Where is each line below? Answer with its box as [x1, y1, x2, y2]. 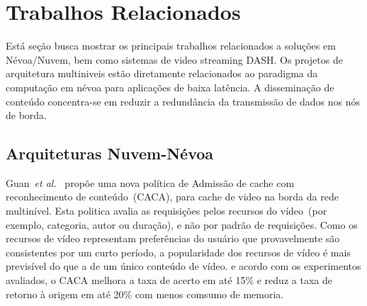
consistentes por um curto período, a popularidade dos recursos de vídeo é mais [6, 244, 351, 259]
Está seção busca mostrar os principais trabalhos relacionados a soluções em [6, 38, 336, 53]
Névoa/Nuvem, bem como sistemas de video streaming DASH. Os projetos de [6, 52, 343, 67]
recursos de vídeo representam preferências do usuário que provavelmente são [6, 231, 340, 246]
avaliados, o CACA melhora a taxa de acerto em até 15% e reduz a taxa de [6, 273, 332, 288]
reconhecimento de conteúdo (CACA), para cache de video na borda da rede [6, 189, 339, 204]
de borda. [6, 108, 47, 123]
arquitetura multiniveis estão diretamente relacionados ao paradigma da [6, 66, 318, 81]
